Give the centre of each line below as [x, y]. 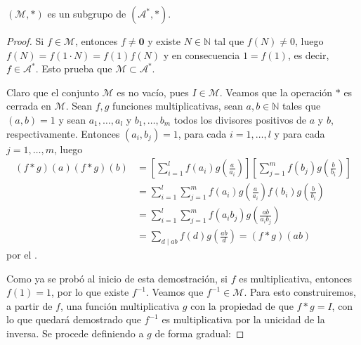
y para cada [300, 133]
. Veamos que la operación [276, 92]
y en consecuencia [202, 54]
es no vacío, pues [153, 92]
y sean [72, 119]
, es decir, [308, 54]
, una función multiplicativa [120, 305]
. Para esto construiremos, [300, 292]
